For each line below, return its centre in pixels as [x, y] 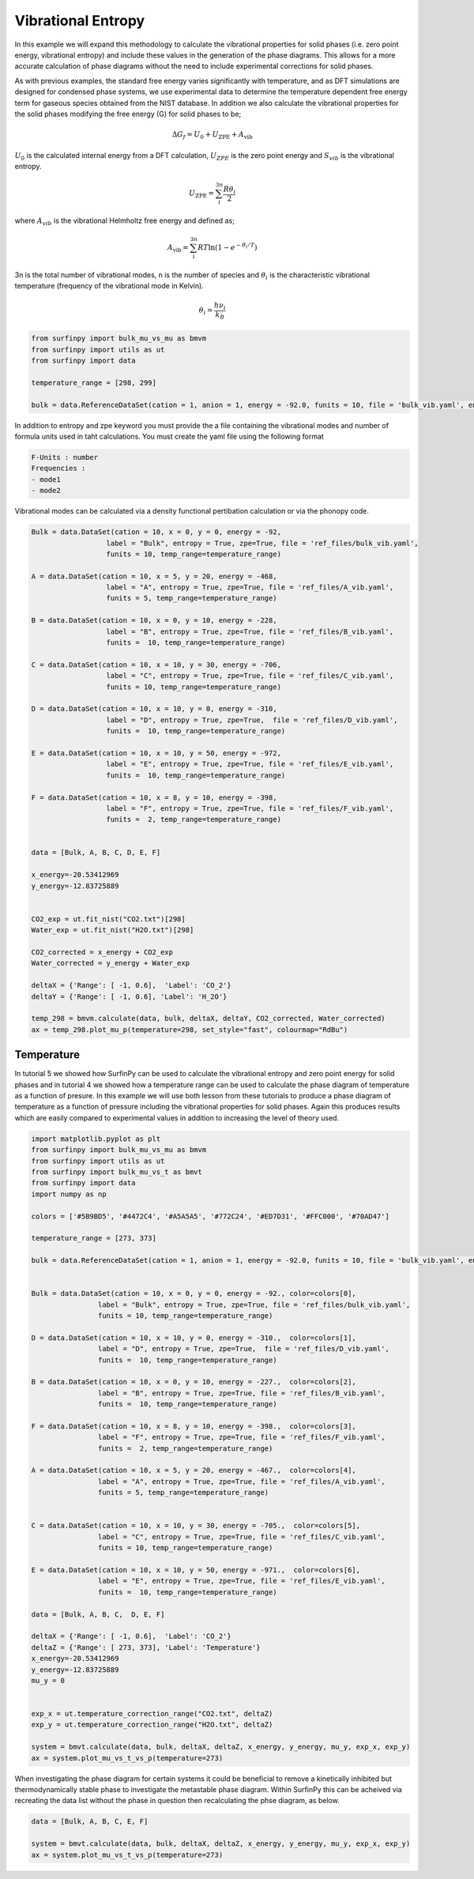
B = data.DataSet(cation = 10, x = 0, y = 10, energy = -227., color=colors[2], [194, 1382]
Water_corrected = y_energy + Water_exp [110, 963]
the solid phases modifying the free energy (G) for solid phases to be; [128, 114]
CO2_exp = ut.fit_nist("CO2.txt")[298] [108, 919]
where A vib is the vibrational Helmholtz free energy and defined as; [124, 221]
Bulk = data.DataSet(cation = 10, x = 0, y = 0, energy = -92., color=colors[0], [194, 1293]
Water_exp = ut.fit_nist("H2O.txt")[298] [113, 930]
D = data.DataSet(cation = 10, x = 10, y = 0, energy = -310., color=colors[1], [194, 1338]
